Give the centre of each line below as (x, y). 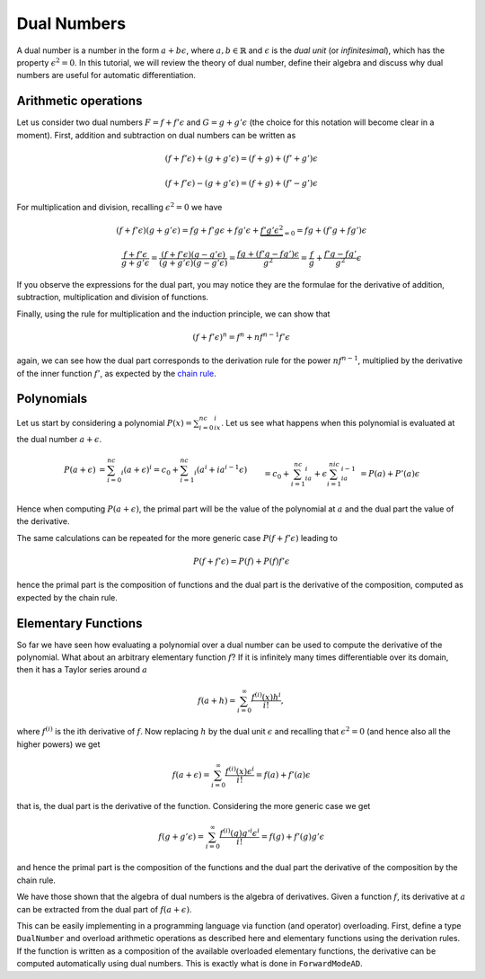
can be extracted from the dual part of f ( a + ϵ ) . (104, 909)
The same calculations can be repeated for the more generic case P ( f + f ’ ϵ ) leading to (177, 538)
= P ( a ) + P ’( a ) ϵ (390, 474)
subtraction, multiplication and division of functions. (113, 298)
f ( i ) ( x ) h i (266, 696)
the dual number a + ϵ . (59, 440)
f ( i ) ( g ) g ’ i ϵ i (240, 832)
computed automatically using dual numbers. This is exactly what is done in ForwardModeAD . (190, 964)
